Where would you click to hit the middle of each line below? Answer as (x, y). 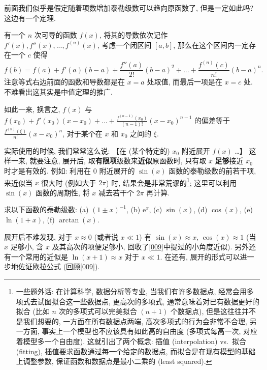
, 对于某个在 (82, 133)
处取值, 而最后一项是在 (185, 82)
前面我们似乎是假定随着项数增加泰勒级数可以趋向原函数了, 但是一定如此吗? (129, 8)
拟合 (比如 (33, 311)
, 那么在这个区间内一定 (211, 45)
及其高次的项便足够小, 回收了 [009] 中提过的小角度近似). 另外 (150, 247)
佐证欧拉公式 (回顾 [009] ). (59, 266)
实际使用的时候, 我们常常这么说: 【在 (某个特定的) (87, 150)
